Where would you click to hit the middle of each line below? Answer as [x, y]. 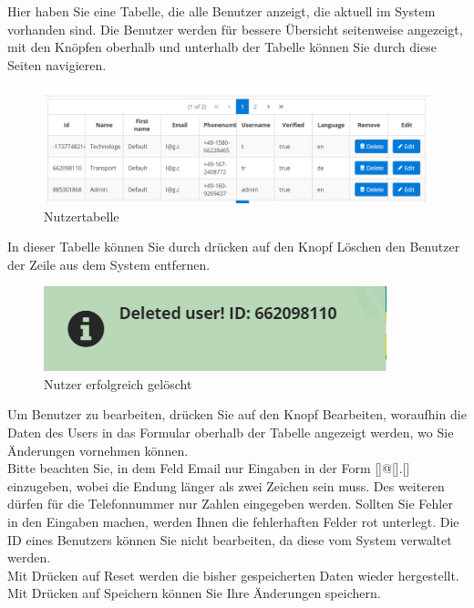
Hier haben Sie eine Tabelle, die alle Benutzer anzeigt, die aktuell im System [222, 11]
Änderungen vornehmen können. [98, 450]
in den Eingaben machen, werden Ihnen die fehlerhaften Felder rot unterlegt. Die [233, 522]
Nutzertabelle [82, 216]
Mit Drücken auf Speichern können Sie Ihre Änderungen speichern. [194, 593]
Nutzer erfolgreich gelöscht [118, 383]
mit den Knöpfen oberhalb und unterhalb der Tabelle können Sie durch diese [222, 47]
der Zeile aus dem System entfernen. [109, 264]
